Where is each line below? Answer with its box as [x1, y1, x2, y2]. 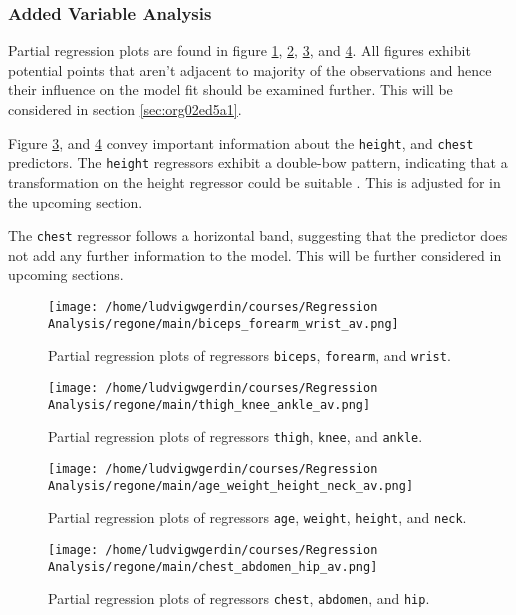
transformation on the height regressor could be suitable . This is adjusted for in [8, 171, 501, 192]
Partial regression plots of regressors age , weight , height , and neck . [48, 507, 467, 528]
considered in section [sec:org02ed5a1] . [8, 99, 242, 119]
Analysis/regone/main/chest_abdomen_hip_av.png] [48, 559, 378, 574]
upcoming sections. [8, 264, 124, 285]
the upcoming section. [8, 191, 143, 212]
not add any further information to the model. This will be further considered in [8, 244, 502, 265]
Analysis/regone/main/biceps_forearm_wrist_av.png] [48, 316, 399, 331]
